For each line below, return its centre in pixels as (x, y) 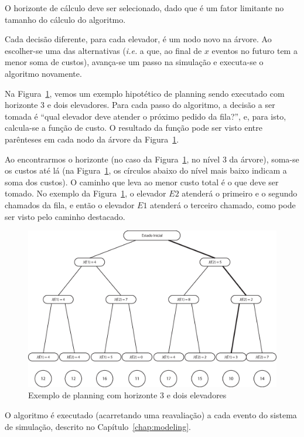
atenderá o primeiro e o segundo (240, 193)
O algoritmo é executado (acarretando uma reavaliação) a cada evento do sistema (151, 414)
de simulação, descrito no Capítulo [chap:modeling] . (98, 426)
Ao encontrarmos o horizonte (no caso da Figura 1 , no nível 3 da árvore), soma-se (152, 159)
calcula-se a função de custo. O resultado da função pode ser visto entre (134, 128)
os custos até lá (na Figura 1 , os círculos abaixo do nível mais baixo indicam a (146, 170)
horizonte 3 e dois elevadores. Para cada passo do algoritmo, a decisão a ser (140, 105)
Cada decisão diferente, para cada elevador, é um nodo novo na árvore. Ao (138, 39)
